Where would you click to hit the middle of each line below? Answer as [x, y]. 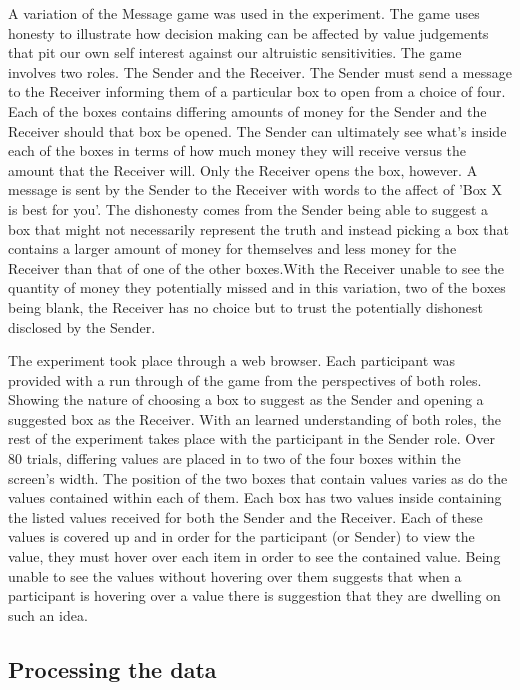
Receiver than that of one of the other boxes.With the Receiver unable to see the [256, 267]
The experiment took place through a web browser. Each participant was [231, 360]
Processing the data [112, 668]
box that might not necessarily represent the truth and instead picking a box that [258, 228]
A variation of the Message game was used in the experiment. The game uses [244, 13]
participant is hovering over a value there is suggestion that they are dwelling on [254, 595]
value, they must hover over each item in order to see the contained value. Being [254, 556]
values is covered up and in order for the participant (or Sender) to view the [241, 536]
